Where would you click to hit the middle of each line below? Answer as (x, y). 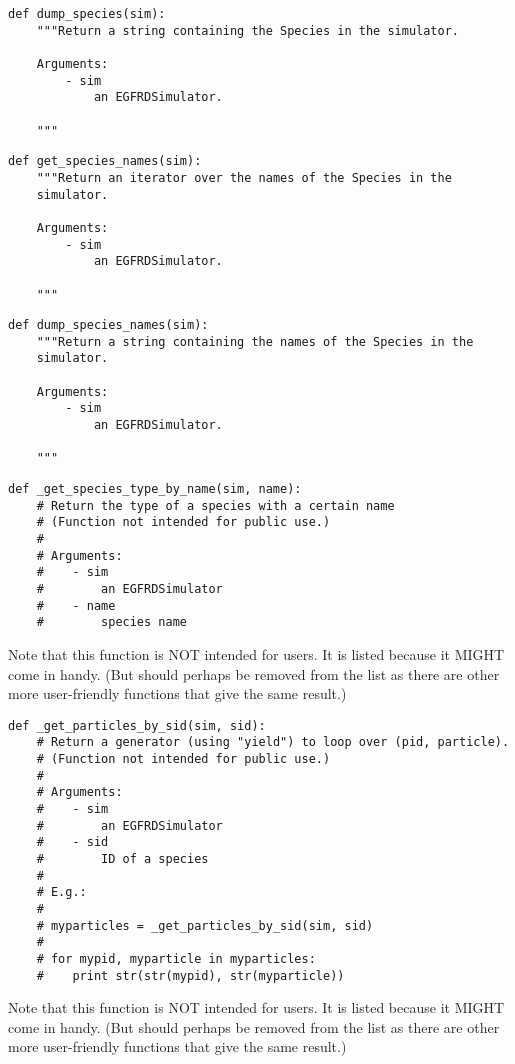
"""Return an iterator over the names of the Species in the (244, 177)
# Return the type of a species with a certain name (215, 505)
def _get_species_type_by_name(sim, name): (155, 489)
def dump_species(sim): (87, 14)
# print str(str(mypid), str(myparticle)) (190, 975)
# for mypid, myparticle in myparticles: (176, 958)
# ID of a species (122, 859)
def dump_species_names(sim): (108, 325)
